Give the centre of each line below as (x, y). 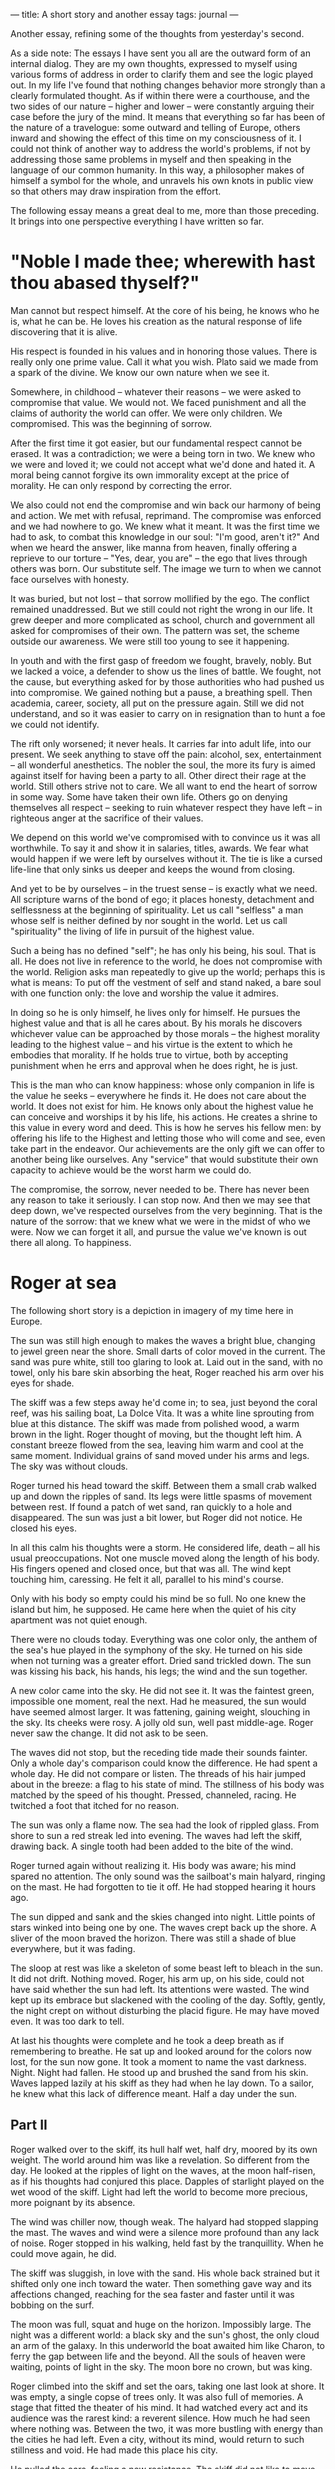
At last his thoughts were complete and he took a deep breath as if (147, 2040)
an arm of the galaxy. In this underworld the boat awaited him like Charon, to (167, 2345)
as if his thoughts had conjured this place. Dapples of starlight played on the (167, 2181)
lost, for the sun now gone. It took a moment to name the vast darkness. (158, 2061)
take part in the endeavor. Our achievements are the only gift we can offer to (167, 1148)
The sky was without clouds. (69, 1466)
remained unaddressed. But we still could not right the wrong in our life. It (161, 609)
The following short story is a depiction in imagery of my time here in (152, 1310)
